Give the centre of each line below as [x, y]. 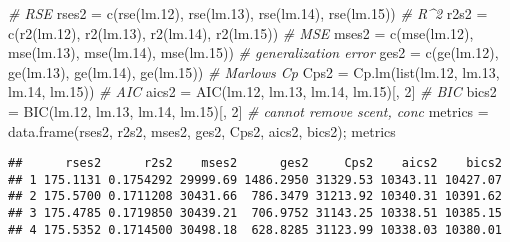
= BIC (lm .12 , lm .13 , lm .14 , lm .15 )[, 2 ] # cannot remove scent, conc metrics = [248, 110]
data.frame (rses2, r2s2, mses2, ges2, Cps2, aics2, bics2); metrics [202, 130]
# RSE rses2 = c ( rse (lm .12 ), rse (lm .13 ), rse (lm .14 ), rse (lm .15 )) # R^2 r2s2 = [248, 13]
